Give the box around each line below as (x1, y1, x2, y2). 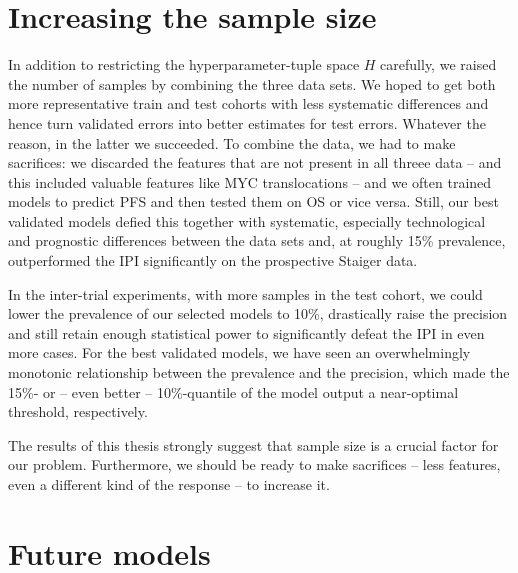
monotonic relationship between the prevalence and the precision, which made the (8, 362, 510, 383)
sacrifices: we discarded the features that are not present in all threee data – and (8, 152, 502, 173)
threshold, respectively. (8, 401, 148, 422)
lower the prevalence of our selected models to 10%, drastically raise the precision (8, 303, 508, 324)
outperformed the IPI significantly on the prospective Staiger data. (8, 250, 418, 271)
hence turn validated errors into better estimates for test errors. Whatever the (8, 112, 486, 133)
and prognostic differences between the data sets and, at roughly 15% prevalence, (8, 230, 506, 251)
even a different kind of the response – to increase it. (8, 474, 330, 494)
